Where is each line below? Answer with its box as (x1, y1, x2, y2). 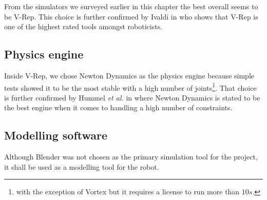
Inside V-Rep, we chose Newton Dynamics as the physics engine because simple (4, 70, 255, 81)
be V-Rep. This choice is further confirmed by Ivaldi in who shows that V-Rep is (4, 11, 258, 22)
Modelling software (4, 127, 108, 143)
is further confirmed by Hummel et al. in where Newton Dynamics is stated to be (4, 92, 260, 103)
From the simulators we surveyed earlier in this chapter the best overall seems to (4, 1, 258, 11)
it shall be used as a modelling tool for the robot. (4, 161, 159, 172)
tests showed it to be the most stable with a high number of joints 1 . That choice (4, 81, 257, 93)
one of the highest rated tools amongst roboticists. (4, 21, 163, 32)
